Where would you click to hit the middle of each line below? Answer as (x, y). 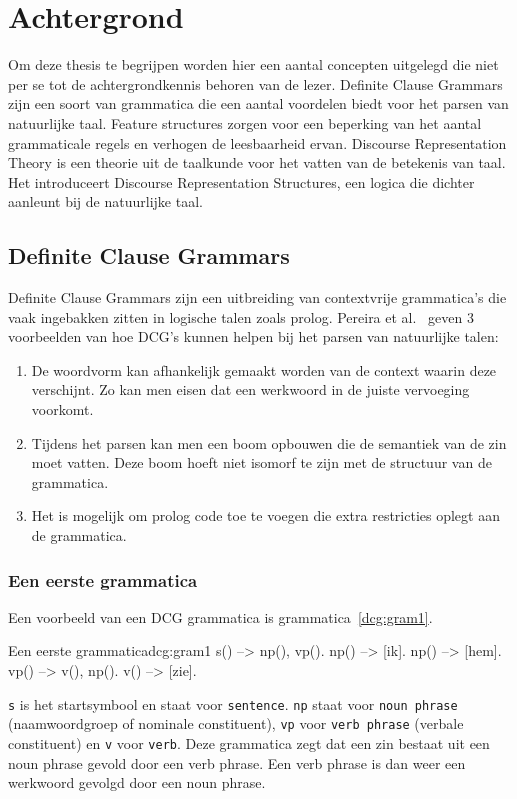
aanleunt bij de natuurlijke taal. (105, 201)
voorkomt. (62, 409)
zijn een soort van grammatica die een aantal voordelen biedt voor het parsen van (258, 103)
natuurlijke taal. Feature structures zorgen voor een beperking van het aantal (245, 122)
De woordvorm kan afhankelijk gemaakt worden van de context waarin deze (264, 369)
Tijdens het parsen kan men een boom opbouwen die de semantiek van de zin (269, 442)
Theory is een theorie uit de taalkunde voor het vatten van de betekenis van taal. (257, 162)
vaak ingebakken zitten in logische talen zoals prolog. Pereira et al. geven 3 (241, 316)
